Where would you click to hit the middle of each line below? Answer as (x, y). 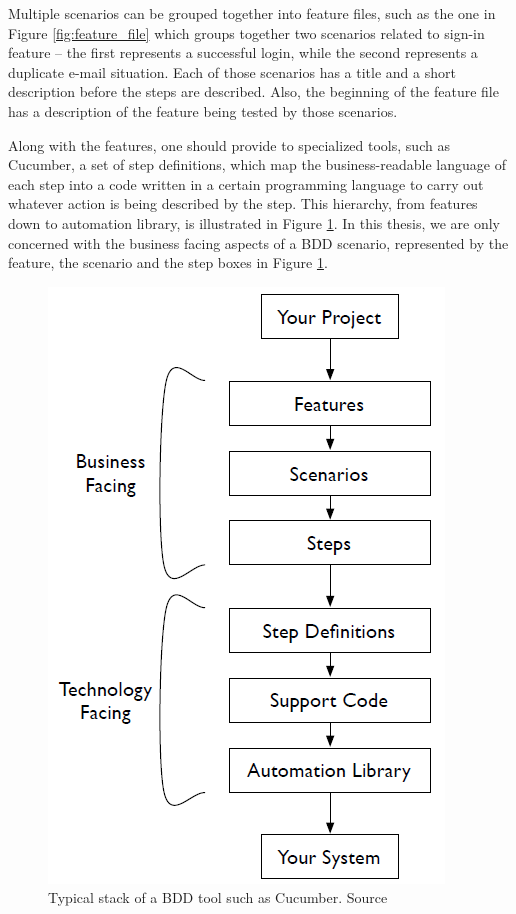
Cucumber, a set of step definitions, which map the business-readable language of (257, 164)
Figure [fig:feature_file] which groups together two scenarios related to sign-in (246, 32)
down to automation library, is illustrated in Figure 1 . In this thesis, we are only (254, 222)
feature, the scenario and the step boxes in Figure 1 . (168, 262)
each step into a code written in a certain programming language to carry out (246, 183)
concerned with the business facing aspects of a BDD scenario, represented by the (258, 242)
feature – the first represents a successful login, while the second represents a (243, 52)
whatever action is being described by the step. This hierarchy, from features (243, 203)
